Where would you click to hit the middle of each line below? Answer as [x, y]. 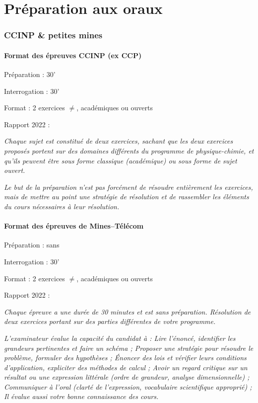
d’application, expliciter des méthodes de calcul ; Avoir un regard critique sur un [126, 367]
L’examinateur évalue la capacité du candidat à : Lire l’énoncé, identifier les [120, 338]
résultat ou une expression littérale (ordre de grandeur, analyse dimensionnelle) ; [127, 377]
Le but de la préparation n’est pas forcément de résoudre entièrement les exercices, [129, 187]
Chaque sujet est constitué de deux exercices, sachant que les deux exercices [119, 141]
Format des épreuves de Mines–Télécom [74, 226]
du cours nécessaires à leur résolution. [62, 206]
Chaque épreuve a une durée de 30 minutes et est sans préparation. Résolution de [128, 311]
